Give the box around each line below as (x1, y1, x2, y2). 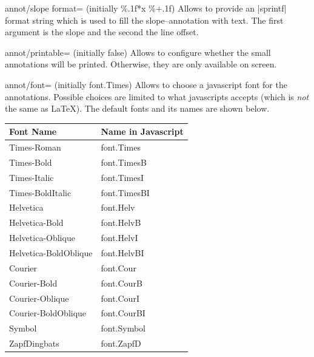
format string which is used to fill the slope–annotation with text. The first (5, 13, 284, 26)
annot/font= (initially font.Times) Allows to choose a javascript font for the (5, 78, 287, 90)
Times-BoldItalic (9, 186, 72, 199)
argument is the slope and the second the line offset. (5, 25, 199, 38)
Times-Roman (9, 141, 61, 154)
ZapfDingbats (9, 337, 59, 350)
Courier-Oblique (9, 291, 69, 304)
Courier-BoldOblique (9, 307, 87, 319)
